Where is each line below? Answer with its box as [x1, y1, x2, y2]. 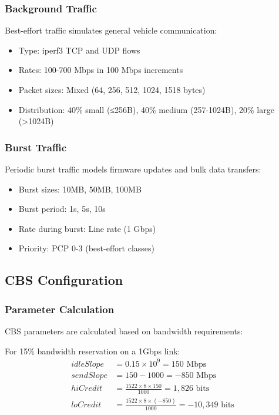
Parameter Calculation [5, 301, 115, 316]
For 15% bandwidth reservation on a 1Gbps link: [5, 344, 180, 357]
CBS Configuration [5, 271, 123, 289]
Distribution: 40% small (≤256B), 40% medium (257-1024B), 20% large [18, 103, 274, 115]
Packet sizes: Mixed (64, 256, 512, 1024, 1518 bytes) [18, 84, 206, 95]
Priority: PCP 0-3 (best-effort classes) [18, 242, 155, 254]
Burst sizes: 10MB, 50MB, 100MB [18, 182, 142, 195]
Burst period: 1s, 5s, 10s [18, 202, 106, 215]
